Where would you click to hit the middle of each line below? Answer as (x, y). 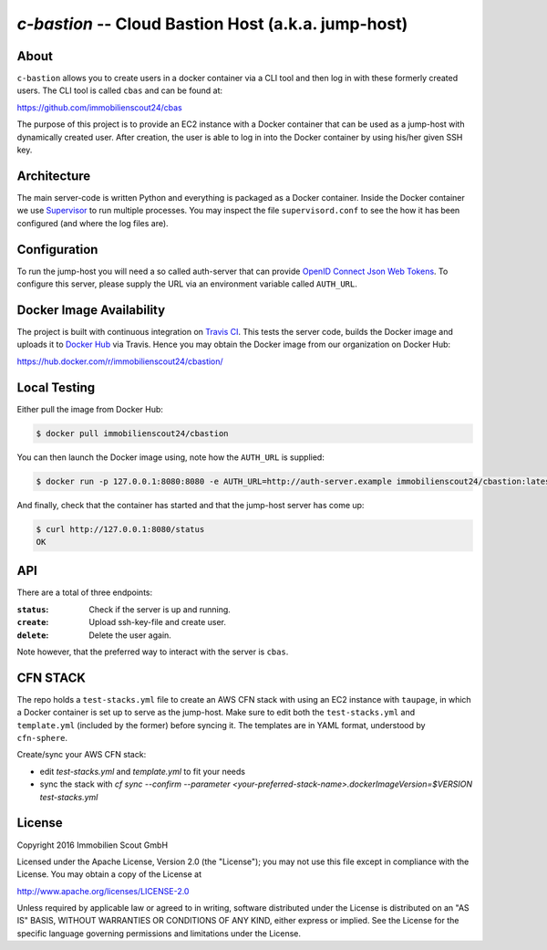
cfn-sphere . (42, 738)
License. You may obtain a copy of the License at (109, 874)
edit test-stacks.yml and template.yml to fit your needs (143, 771)
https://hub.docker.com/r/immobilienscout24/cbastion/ (120, 361)
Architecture (54, 176)
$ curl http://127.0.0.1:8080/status (120, 529)
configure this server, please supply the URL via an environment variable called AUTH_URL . (187, 284)
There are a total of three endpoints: (85, 592)
